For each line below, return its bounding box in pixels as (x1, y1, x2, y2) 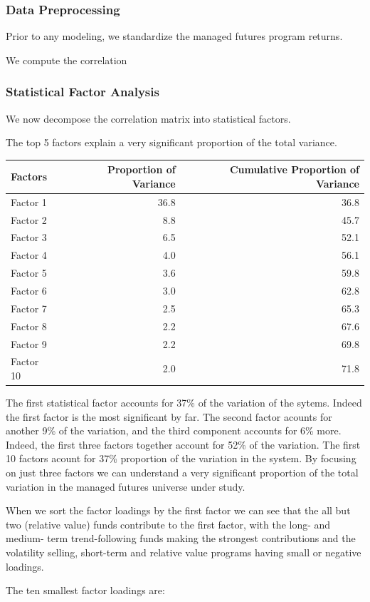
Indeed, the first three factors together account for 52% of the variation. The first (6, 437, 361, 451)
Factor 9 (11, 336, 47, 351)
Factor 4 (11, 248, 47, 262)
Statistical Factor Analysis (6, 83, 159, 101)
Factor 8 (11, 318, 47, 333)
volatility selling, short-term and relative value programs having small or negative (6, 544, 361, 559)
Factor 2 (11, 212, 47, 227)
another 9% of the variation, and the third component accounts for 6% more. (6, 423, 342, 438)
